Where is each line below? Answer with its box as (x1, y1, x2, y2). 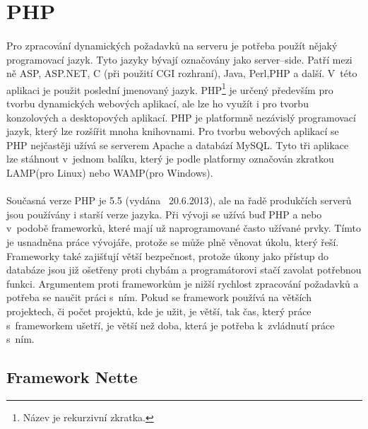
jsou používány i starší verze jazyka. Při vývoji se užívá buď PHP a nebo (6, 206, 322, 221)
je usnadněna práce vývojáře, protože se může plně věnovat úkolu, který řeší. (6, 234, 339, 249)
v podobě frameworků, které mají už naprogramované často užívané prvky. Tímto (6, 221, 361, 235)
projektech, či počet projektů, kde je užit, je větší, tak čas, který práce (6, 303, 311, 318)
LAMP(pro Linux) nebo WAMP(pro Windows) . (6, 165, 213, 180)
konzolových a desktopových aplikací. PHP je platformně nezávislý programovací (6, 110, 356, 124)
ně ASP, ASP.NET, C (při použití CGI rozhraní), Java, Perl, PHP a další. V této (6, 66, 357, 81)
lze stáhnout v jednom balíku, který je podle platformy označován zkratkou (6, 151, 334, 166)
